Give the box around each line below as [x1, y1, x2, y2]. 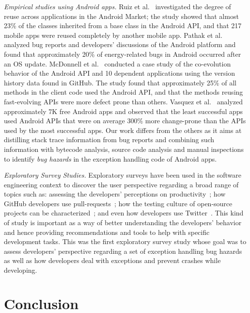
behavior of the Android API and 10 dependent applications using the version [4, 68, 235, 78]
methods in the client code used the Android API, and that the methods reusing [4, 87, 243, 97]
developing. [4, 265, 37, 275]
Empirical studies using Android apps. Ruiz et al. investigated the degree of [4, 1, 231, 11]
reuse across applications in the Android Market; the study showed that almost [4, 11, 239, 21]
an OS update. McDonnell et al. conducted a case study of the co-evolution [4, 58, 231, 68]
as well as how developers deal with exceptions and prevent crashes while [4, 255, 221, 265]
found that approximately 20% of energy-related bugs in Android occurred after [4, 49, 241, 59]
